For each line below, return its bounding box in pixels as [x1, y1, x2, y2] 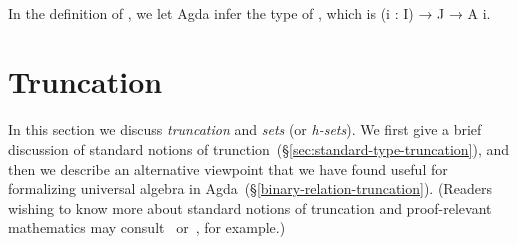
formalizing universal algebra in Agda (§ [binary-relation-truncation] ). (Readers [8, 178, 492, 199]
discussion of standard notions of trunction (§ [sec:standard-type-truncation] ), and [8, 138, 510, 159]
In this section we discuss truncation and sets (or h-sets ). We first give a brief [8, 119, 482, 140]
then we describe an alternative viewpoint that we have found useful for [8, 158, 448, 179]
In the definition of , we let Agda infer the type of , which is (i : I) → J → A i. [8, 2, 491, 23]
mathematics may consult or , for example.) [8, 217, 286, 238]
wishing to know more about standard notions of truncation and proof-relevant [8, 197, 492, 218]
